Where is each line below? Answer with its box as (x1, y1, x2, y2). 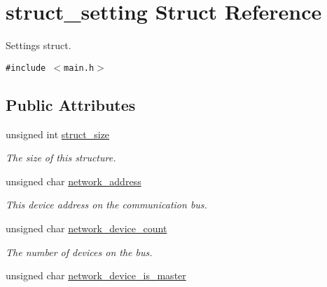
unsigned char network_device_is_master (6, 268, 186, 283)
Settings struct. (6, 38, 71, 53)
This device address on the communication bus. (6, 197, 207, 212)
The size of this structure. (6, 150, 116, 165)
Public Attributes (6, 93, 136, 115)
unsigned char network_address (6, 173, 141, 188)
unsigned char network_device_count (6, 220, 167, 235)
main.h (64, 62, 95, 73)
